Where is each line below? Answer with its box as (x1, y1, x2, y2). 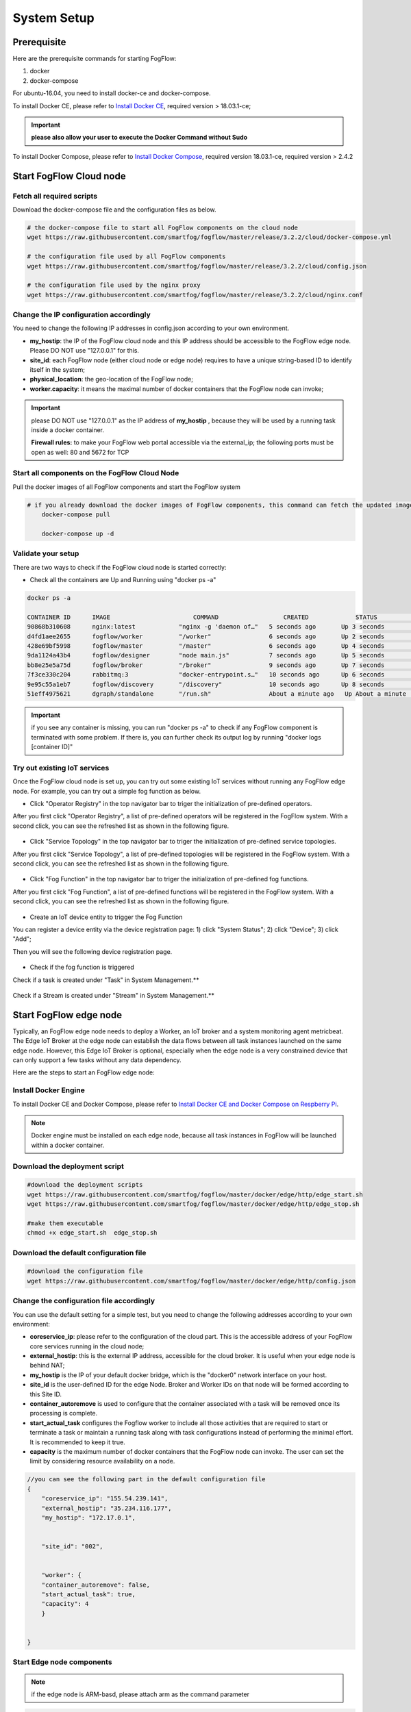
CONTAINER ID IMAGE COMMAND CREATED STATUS (27, 613, 378, 621)
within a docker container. (31, 1141, 105, 1149)
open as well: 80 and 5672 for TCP (31, 448, 129, 456)
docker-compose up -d (41, 530, 114, 538)
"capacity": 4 (41, 1600, 89, 1608)
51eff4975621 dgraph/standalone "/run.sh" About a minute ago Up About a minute (27, 690, 407, 698)
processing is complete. (29, 1409, 98, 1418)
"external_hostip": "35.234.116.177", (41, 1504, 172, 1512)
